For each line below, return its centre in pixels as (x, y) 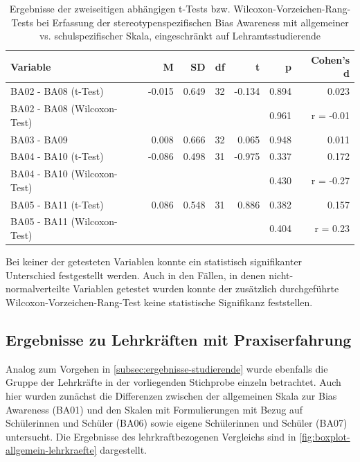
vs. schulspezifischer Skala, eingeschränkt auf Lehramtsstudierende (180, 36)
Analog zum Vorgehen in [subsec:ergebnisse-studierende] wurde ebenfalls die (167, 368)
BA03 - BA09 (39, 139)
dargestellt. (123, 450)
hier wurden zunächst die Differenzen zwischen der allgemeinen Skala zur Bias (171, 395)
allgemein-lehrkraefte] (51, 450)
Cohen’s (330, 59)
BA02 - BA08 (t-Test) (57, 91)
